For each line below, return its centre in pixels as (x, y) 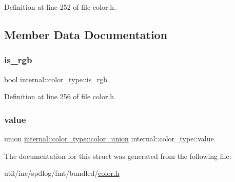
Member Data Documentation (86, 34)
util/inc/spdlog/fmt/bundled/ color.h (62, 173)
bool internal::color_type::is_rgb (56, 79)
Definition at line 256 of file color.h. (60, 96)
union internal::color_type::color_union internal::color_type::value (109, 138)
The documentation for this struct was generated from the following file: (118, 156)
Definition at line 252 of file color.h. (60, 7)
